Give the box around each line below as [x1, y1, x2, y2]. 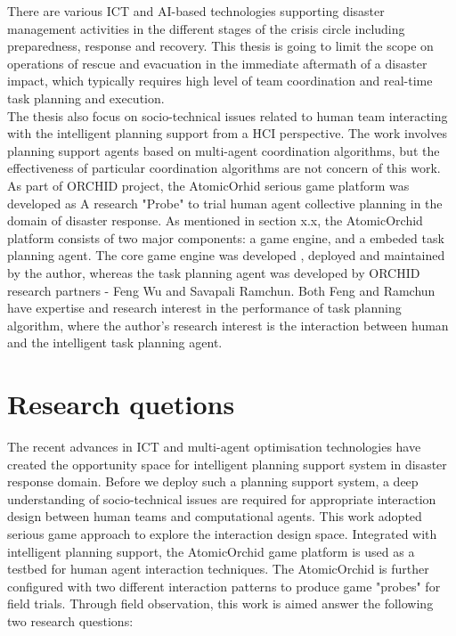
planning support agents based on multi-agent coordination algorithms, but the [7, 141, 440, 159]
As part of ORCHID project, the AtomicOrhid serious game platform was [7, 175, 410, 194]
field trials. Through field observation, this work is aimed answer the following [7, 594, 434, 613]
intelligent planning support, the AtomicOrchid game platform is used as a [7, 542, 415, 560]
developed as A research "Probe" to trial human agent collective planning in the [7, 193, 443, 212]
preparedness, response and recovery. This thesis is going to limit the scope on [7, 37, 434, 55]
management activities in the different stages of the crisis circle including [7, 19, 405, 37]
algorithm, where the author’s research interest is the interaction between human [7, 315, 449, 334]
